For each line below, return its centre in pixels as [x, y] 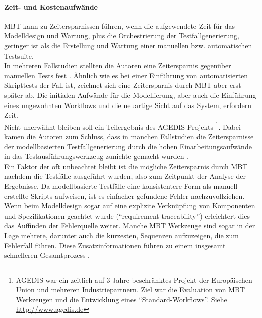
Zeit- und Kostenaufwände [51, 6]
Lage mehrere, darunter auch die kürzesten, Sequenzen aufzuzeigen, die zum [121, 235]
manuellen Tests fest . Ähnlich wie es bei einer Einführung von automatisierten [126, 75]
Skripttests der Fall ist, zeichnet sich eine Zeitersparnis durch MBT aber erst [123, 85]
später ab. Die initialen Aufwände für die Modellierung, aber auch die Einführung [130, 95]
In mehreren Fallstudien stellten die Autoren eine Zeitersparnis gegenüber [118, 65]
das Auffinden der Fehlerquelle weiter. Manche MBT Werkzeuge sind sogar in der [130, 225]
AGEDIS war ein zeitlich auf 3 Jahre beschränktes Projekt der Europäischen [134, 279]
